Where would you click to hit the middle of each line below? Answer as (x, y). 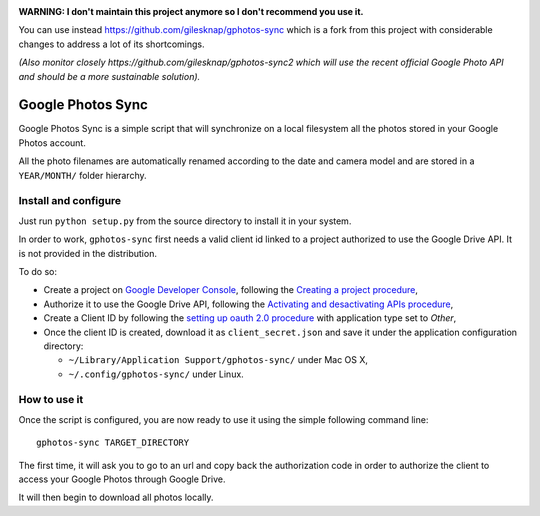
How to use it (51, 400)
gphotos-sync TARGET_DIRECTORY (113, 443)
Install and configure (70, 201)
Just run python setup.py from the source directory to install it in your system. (185, 221)
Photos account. (52, 142)
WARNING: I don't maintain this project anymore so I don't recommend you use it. (191, 11)
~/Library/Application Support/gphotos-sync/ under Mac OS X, (218, 360)
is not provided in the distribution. (87, 253)
